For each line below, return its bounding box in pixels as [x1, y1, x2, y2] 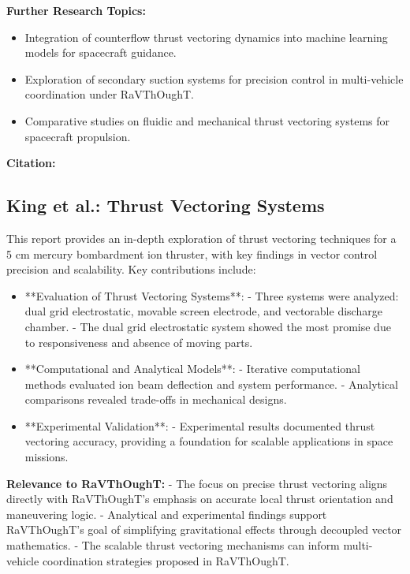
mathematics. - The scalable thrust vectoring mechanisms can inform [6, 537, 340, 553]
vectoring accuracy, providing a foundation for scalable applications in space [24, 433, 393, 449]
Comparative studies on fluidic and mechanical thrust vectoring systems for [24, 112, 390, 129]
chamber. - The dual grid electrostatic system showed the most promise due [24, 318, 391, 334]
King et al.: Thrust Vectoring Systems [6, 193, 325, 218]
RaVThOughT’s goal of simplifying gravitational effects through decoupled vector [6, 521, 402, 538]
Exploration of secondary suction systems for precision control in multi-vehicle [24, 70, 404, 87]
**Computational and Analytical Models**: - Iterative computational [24, 360, 361, 377]
